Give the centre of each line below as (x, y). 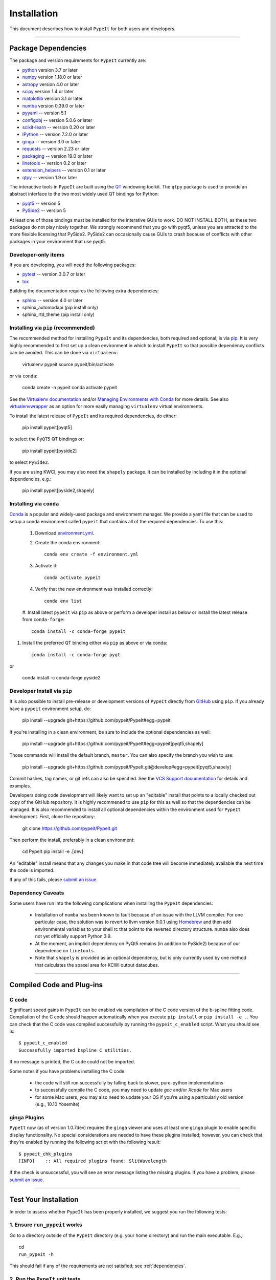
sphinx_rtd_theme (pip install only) (58, 314)
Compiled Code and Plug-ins (56, 985)
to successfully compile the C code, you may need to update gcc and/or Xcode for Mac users (134, 1090)
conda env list (63, 601)
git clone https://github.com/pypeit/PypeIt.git (70, 828)
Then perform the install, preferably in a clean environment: (72, 840)
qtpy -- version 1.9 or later (50, 177)
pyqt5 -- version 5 (41, 203)
